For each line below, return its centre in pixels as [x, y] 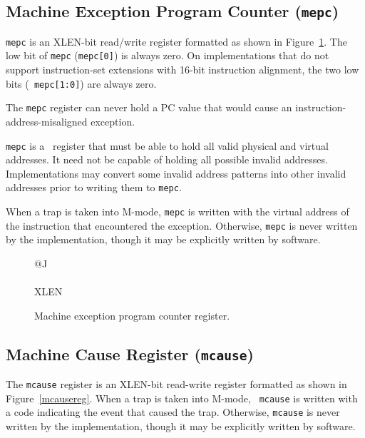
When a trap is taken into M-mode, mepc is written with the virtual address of [178, 212]
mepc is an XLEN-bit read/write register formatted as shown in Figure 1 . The [176, 41]
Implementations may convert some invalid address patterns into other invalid [176, 173]
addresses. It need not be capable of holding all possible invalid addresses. [167, 159]
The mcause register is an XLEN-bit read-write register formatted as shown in [176, 384]
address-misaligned [47, 121]
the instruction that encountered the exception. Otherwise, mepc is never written [182, 225]
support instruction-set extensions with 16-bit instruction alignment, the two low [182, 70]
